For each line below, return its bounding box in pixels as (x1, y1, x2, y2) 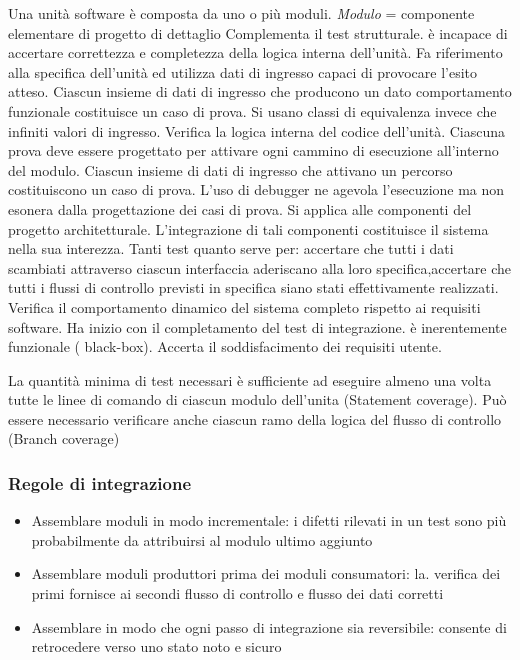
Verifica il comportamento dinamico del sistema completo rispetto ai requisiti (8, 296, 481, 317)
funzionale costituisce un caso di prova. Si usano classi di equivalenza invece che (8, 100, 497, 121)
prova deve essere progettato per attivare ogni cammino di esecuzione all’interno (8, 140, 499, 161)
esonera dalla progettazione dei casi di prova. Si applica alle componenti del (8, 198, 472, 219)
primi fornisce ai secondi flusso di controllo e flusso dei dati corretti (31, 583, 444, 604)
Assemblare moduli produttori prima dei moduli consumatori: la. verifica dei (31, 563, 501, 584)
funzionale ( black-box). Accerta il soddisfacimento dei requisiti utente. (8, 336, 442, 357)
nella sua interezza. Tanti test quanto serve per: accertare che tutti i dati (8, 238, 454, 259)
